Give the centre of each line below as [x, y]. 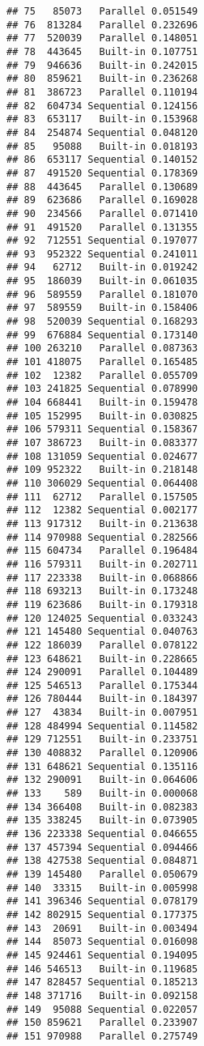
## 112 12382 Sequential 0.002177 [102, 510]
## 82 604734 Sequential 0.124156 [102, 106]
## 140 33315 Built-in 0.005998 [102, 888]
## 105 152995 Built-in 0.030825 [102, 416]
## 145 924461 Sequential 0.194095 [102, 955]
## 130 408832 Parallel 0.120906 [102, 753]
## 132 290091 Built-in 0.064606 [102, 780]
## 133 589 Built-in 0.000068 [102, 794]
